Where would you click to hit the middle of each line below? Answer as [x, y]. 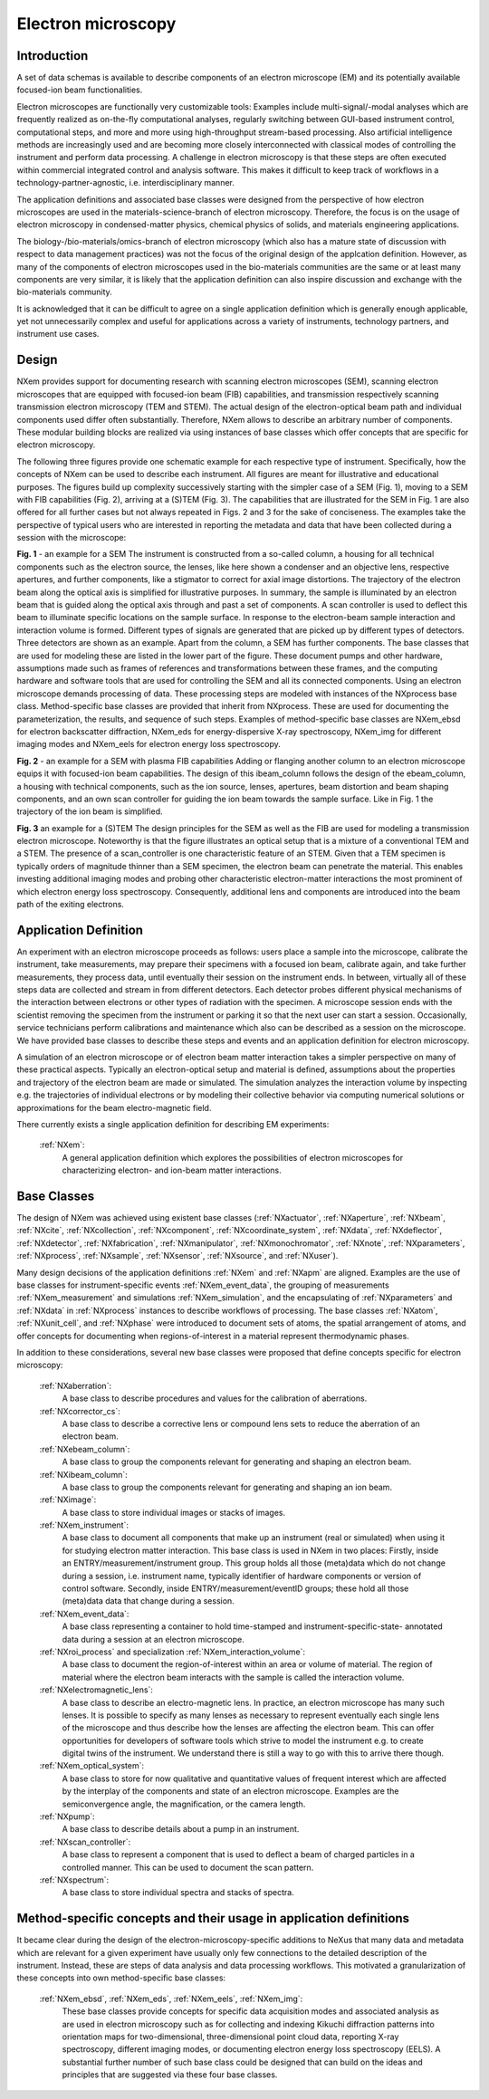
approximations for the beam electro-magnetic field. [114, 1107]
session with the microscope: [72, 538]
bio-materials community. [64, 292]
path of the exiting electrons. [70, 905]
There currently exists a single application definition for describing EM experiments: [173, 1124]
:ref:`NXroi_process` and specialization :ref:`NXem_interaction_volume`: [173, 1652]
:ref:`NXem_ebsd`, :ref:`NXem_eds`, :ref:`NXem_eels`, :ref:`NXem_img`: [171, 1998]
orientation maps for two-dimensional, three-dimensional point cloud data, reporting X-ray [230, 2037]
